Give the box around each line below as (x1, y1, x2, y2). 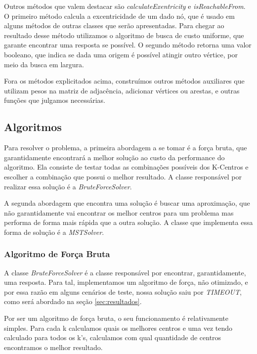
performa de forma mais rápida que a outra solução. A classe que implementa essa (4, 217, 253, 227)
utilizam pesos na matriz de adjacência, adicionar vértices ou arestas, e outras (4, 85, 240, 95)
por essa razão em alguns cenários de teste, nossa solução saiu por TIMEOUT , (4, 286, 242, 297)
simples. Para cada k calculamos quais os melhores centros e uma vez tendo (4, 322, 232, 333)
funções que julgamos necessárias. (4, 95, 105, 105)
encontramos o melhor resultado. (4, 342, 103, 352)
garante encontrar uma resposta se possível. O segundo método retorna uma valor (4, 40, 252, 50)
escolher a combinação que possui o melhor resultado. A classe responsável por (4, 171, 242, 181)
